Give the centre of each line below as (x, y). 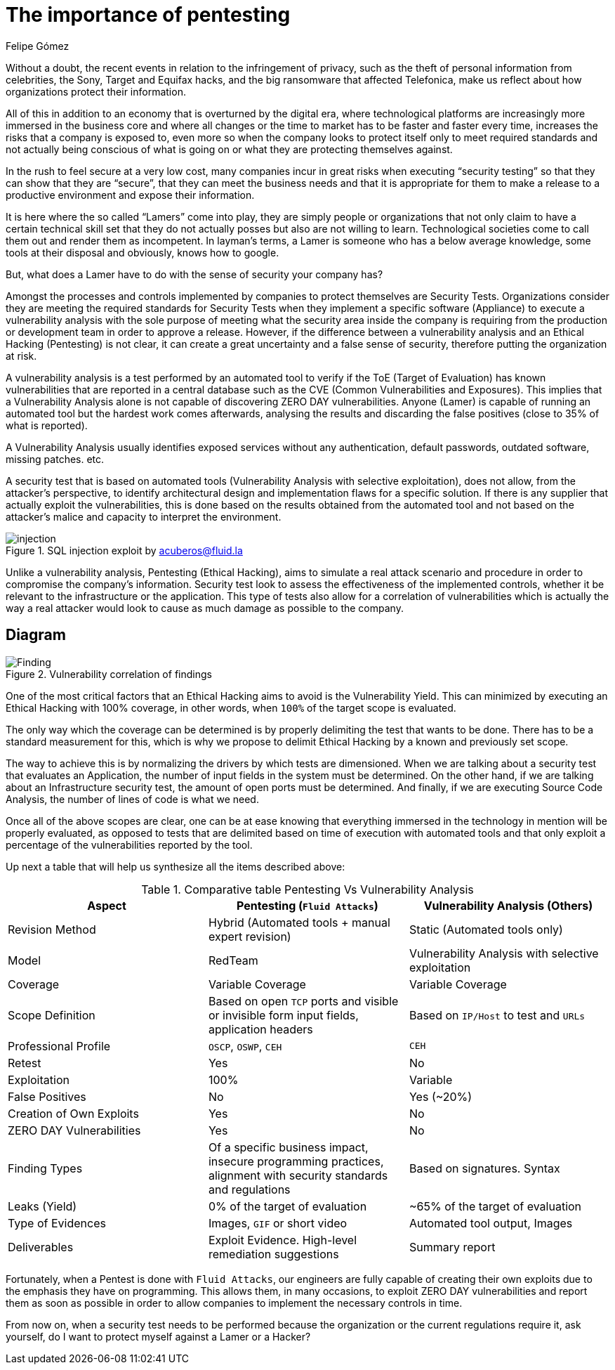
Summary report (452, 1247)
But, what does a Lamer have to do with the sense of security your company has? (194, 274)
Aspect (107, 905)
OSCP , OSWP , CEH (245, 1046)
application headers (260, 1029)
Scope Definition (52, 1015)
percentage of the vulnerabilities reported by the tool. (129, 844)
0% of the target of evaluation (287, 1206)
